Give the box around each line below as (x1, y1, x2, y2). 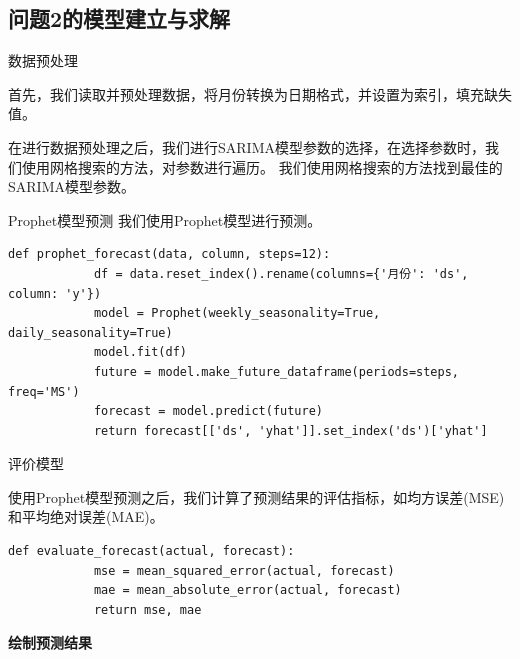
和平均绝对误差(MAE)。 (8, 506, 164, 527)
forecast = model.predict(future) (93, 404, 323, 419)
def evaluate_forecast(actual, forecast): (8, 544, 295, 559)
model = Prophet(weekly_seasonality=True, (93, 306, 381, 321)
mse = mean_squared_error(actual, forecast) (93, 563, 395, 578)
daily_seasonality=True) (8, 325, 173, 340)
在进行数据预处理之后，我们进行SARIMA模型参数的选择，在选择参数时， (8, 136, 485, 157)
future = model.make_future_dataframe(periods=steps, (93, 364, 460, 379)
